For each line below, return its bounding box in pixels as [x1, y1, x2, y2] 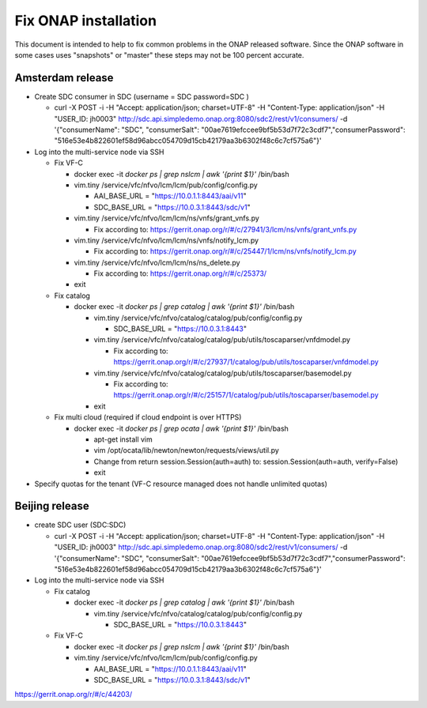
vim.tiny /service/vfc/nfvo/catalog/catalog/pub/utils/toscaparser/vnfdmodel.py [93, 335, 351, 345]
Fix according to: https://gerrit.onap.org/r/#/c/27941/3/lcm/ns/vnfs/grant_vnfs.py [93, 224, 357, 234]
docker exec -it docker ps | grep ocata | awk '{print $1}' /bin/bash [74, 424, 289, 433]
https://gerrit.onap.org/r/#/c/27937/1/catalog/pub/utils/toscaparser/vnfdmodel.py [113, 357, 379, 367]
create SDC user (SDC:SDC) [34, 520, 127, 529]
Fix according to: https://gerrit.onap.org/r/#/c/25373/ [93, 269, 267, 278]
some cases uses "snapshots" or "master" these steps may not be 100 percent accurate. [14, 50, 304, 59]
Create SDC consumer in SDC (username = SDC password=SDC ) [34, 92, 249, 101]
